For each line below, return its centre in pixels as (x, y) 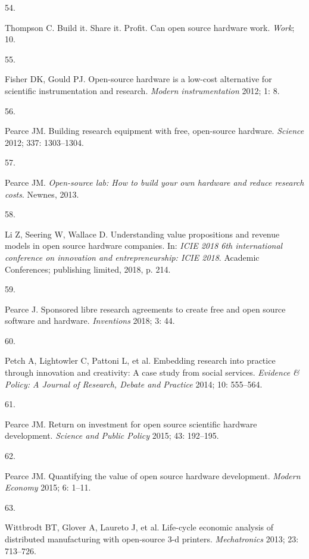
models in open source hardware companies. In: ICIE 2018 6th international (144, 246)
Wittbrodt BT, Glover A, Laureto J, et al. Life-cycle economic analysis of (139, 527)
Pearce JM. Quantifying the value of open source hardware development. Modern (153, 475)
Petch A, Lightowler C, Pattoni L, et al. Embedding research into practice (140, 360)
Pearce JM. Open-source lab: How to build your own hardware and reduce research (154, 182)
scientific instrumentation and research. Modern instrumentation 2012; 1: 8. (142, 90)
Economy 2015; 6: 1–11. (48, 487)
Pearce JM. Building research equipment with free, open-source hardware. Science (154, 131)
